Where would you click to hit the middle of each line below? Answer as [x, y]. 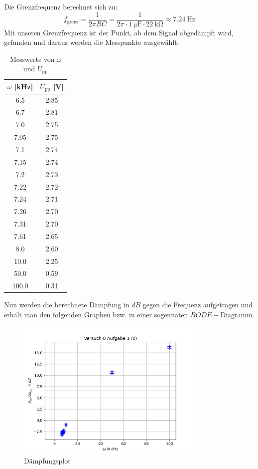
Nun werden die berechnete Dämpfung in [67, 305]
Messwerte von [32, 59]
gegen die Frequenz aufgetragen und [198, 305]
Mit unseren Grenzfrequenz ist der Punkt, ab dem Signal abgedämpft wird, [119, 32]
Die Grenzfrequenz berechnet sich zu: [61, 6]
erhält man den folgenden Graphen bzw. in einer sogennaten [96, 314]
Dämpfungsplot [47, 460]
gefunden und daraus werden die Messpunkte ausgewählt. [92, 42]
